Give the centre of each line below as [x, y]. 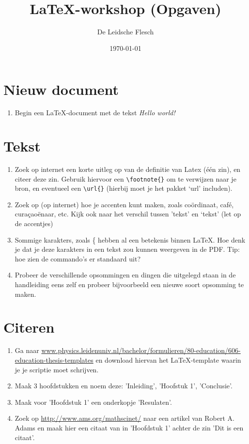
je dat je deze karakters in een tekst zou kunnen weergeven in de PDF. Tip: [127, 249]
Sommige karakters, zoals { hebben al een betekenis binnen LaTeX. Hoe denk [130, 239]
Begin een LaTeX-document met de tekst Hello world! [95, 113]
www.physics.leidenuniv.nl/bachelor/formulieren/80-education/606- [141, 350]
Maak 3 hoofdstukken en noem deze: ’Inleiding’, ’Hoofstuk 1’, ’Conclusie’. [124, 386]
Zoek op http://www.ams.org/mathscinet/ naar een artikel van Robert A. [124, 418]
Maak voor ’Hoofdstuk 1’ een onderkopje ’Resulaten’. [93, 402]
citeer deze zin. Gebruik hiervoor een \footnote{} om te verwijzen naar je [125, 178]
